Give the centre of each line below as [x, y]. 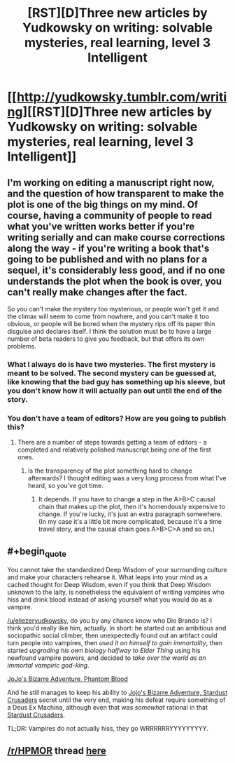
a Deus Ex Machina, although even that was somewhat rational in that [108, 708]
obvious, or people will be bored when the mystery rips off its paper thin [111, 324]
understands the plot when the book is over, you [115, 281]
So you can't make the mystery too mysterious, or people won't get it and [113, 309]
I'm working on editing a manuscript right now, [111, 183]
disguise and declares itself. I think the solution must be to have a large [109, 331]
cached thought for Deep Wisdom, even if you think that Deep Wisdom [109, 585]
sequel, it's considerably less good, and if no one [116, 270]
